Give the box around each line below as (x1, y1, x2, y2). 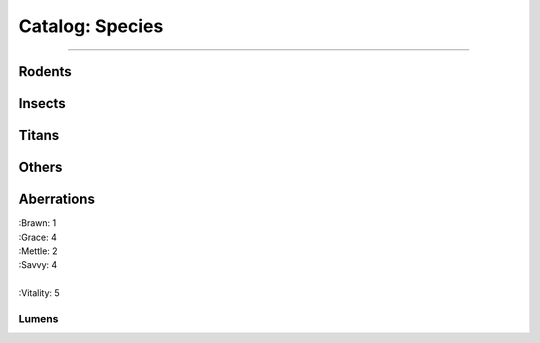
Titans (18, 127, 60, 144)
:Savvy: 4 (18, 259, 58, 271)
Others (18, 159, 63, 176)
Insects (18, 95, 66, 112)
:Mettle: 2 (18, 245, 59, 257)
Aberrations (18, 191, 95, 208)
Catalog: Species (18, 15, 164, 37)
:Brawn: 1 (18, 217, 57, 229)
